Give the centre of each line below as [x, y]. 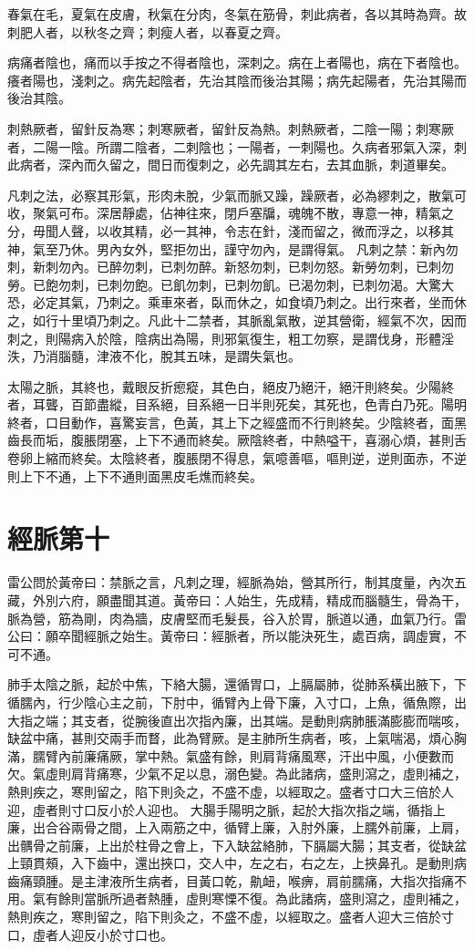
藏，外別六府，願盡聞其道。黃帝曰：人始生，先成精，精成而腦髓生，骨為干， [237, 599]
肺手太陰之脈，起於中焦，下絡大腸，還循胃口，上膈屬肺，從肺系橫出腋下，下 [237, 684]
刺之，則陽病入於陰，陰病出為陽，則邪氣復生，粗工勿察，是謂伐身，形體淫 [231, 338]
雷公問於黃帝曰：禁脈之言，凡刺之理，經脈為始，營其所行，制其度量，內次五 [237, 582]
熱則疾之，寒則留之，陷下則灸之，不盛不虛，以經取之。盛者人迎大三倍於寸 [231, 917]
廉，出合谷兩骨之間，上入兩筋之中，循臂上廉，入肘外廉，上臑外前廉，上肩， [237, 827]
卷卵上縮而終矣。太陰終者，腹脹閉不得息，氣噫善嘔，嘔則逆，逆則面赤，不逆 [237, 458]
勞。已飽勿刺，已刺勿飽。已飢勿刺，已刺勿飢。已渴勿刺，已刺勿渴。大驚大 [231, 284]
